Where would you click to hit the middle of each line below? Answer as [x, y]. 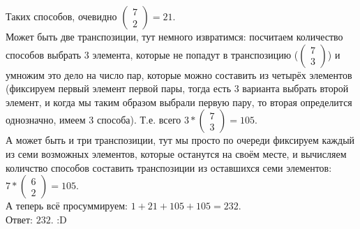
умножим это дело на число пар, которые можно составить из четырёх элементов [179, 74]
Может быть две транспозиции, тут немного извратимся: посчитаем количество [174, 36]
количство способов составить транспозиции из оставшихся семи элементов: [169, 167]
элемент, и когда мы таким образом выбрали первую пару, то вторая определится [179, 102]
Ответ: [19, 219]
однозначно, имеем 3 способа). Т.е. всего [93, 120]
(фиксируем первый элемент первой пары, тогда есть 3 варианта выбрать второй [177, 88]
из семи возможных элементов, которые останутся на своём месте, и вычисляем [176, 153]
